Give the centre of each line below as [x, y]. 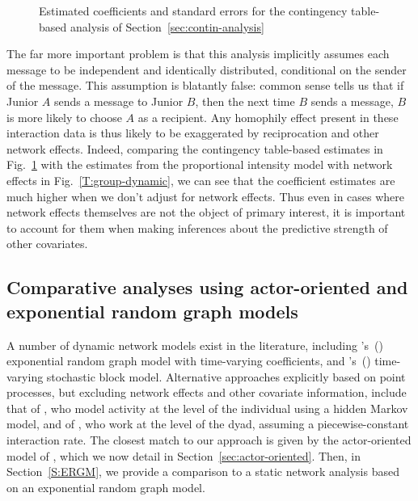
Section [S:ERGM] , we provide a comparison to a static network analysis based [203, 472]
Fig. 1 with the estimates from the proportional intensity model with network [200, 164]
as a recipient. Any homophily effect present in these [268, 117]
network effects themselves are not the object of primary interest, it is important [206, 212]
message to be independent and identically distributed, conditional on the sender [207, 69]
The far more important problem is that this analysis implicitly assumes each [198, 54]
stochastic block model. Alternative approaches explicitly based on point [226, 376]
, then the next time [245, 101]
